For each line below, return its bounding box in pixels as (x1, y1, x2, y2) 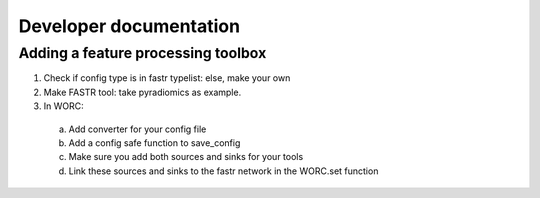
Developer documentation (18, 15, 240, 37)
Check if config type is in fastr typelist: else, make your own (43, 72, 291, 84)
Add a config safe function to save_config (68, 136, 241, 149)
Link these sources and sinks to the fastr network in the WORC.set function (68, 165, 379, 177)
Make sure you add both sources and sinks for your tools (68, 151, 304, 163)
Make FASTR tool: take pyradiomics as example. (43, 86, 242, 98)
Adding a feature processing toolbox (18, 44, 267, 62)
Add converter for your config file (68, 123, 207, 135)
